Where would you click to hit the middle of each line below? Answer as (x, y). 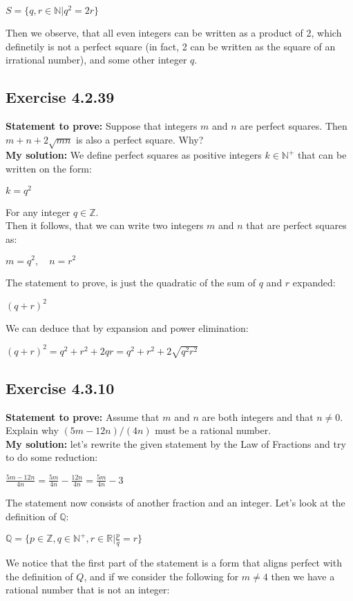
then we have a (303, 576)
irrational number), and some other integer (96, 60)
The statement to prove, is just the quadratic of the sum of (131, 282)
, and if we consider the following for (161, 576)
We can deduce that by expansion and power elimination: (127, 327)
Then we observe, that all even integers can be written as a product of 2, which (174, 33)
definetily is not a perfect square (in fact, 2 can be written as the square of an (171, 46)
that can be (322, 155)
